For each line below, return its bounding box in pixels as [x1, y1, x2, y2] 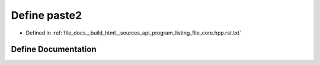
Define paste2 [11, 9, 82, 22]
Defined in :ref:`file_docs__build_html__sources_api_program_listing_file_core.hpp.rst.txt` [25, 29, 242, 36]
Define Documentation [11, 45, 97, 54]
